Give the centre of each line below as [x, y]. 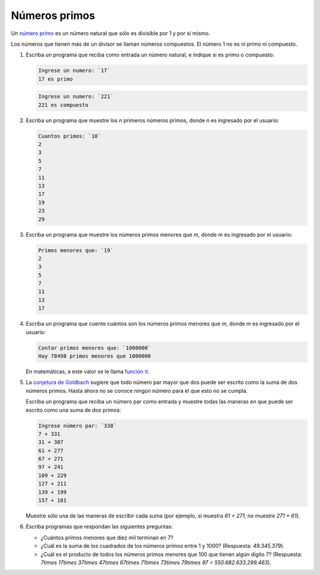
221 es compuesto [63, 105]
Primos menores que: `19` [76, 250]
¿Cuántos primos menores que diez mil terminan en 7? [107, 538]
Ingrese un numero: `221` [76, 97]
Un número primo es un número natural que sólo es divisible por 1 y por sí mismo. [111, 33]
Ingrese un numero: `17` [74, 71]
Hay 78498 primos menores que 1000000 [95, 356]
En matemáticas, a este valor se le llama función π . [88, 371]
